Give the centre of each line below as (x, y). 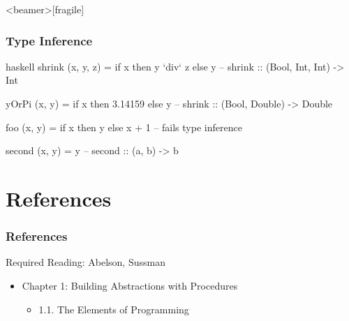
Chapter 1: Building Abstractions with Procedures (130, 285)
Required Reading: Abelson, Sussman (86, 262)
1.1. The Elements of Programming (114, 309)
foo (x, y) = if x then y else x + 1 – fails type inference (124, 127)
